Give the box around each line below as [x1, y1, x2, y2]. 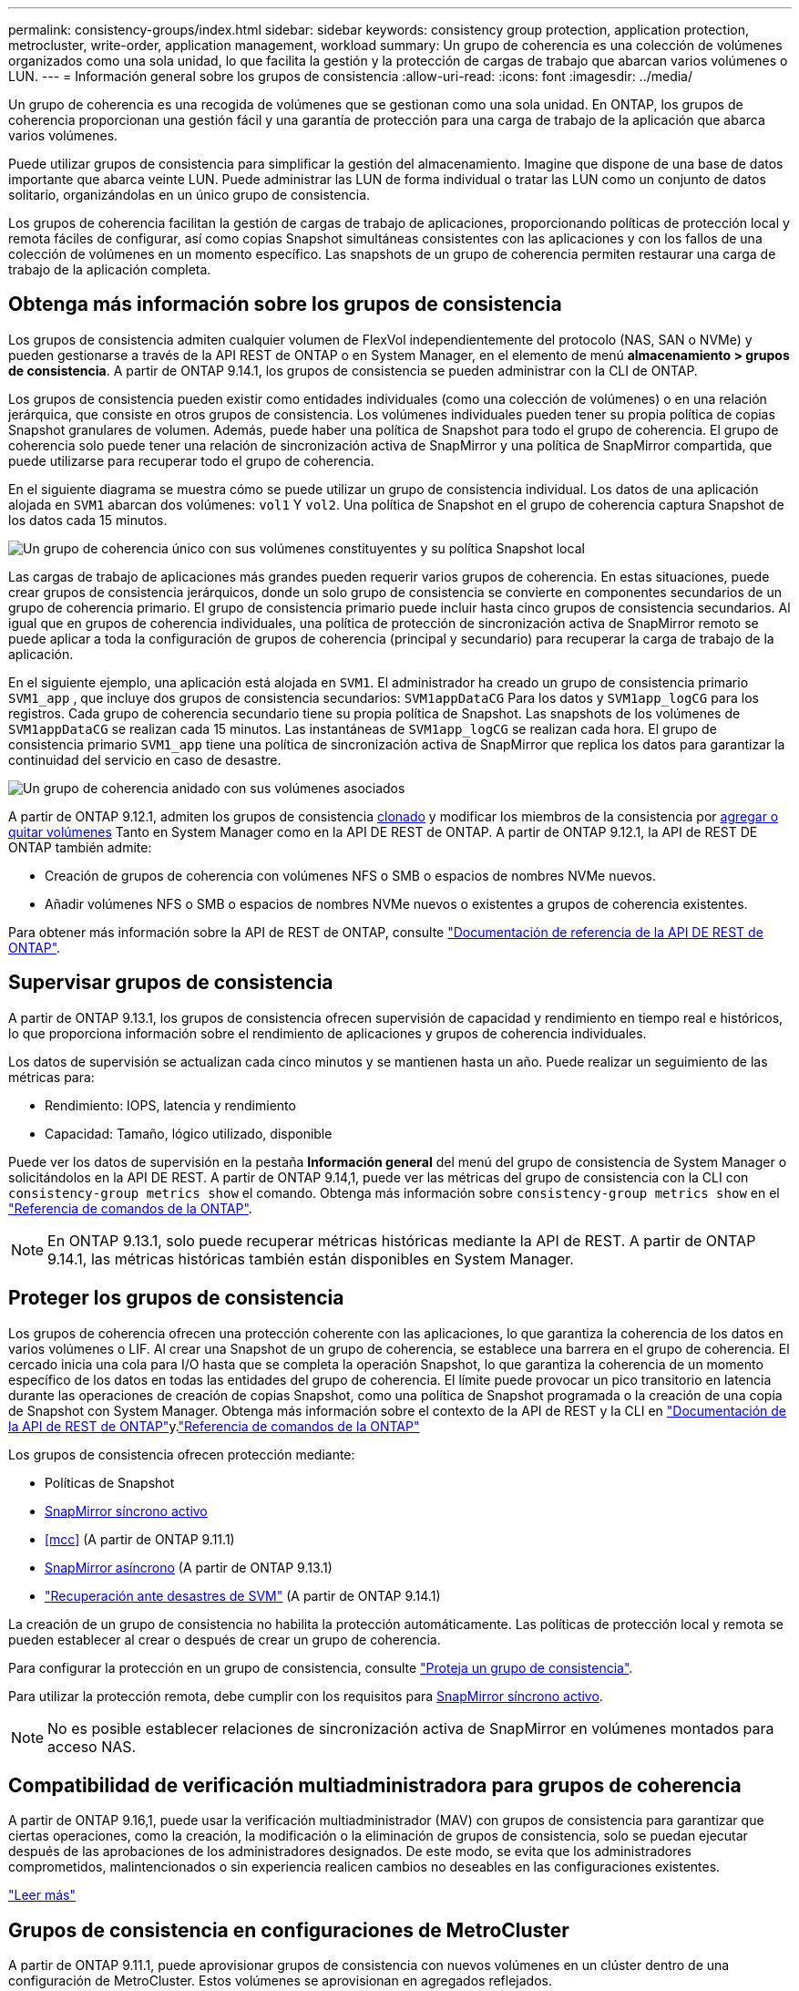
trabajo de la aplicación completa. [8, 262, 211, 277]
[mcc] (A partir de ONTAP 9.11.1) [45, 1531, 235, 1547]
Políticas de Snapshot [45, 1474, 175, 1491]
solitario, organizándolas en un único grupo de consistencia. [8, 187, 371, 202]
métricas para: [8, 1068, 95, 1085]
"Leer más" [8, 1887, 77, 1903]
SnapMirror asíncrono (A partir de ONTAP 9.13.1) [45, 1559, 333, 1575]
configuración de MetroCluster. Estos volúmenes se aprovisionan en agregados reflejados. [8, 1973, 552, 1989]
